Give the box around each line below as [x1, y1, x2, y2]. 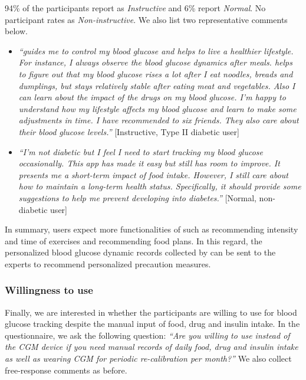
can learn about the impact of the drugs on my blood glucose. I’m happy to [18, 91, 286, 103]
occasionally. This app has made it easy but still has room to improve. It [18, 157, 280, 169]
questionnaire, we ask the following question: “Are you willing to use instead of [5, 329, 290, 341]
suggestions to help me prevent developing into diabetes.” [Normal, [18, 191, 256, 204]
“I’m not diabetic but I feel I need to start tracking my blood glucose [18, 145, 263, 158]
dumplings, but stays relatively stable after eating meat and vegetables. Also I [18, 79, 295, 91]
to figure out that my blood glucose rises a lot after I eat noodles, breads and [18, 67, 293, 80]
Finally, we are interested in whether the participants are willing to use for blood [5, 306, 297, 318]
